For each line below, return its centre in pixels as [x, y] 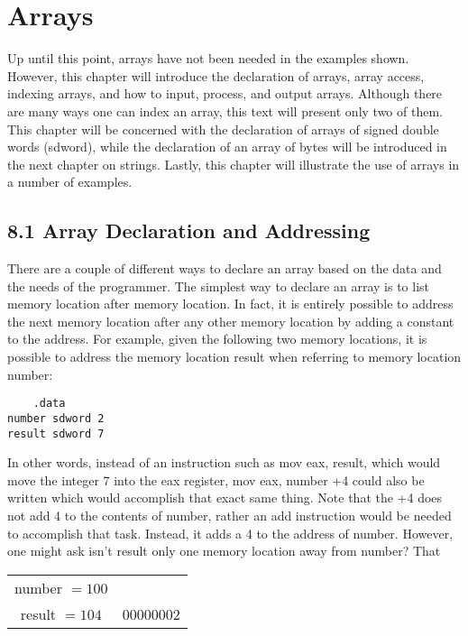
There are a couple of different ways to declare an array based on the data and [225, 268]
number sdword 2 [56, 418]
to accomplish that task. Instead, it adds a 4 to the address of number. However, [230, 533]
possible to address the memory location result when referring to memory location [234, 357]
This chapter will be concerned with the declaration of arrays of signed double [223, 129]
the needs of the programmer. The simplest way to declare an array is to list [219, 286]
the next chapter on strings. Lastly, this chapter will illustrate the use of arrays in [234, 164]
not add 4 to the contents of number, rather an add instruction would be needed [229, 515]
